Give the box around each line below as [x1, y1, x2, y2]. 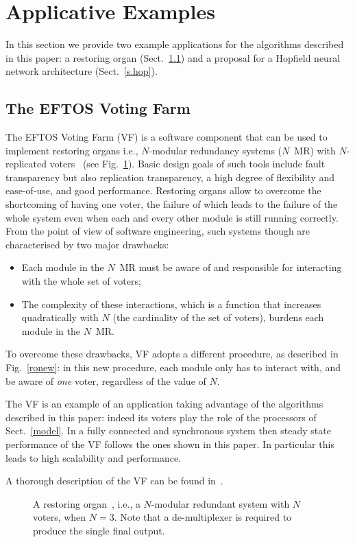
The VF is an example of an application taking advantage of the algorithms [5, 397, 323, 411]
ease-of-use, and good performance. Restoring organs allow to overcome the [5, 183, 321, 198]
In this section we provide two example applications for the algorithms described [5, 37, 344, 51]
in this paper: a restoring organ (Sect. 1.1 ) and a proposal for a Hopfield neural [5, 50, 341, 64]
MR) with [294, 143, 336, 157]
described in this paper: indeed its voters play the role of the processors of [5, 410, 317, 424]
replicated [5, 156, 47, 171]
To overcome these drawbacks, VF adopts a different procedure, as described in [5, 346, 339, 361]
